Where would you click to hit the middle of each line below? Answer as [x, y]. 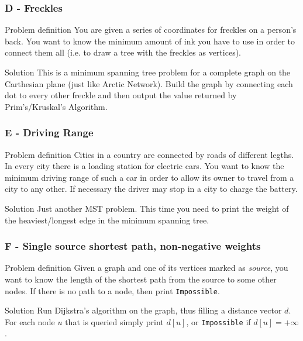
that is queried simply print [114, 321]
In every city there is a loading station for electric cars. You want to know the [144, 166]
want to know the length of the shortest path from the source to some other [141, 279]
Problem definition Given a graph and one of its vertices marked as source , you [147, 268]
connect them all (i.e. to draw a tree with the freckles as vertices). [123, 52]
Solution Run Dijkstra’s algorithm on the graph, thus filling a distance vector [143, 310]
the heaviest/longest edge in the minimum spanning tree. [107, 220]
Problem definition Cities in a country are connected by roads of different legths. [149, 154]
